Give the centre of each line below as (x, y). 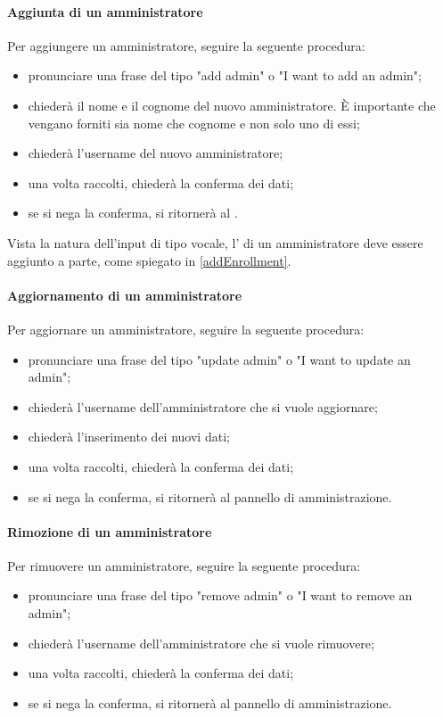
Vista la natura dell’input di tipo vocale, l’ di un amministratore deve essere (215, 242)
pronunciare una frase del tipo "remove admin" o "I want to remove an (220, 595)
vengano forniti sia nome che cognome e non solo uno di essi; (194, 123)
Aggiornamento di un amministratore (125, 295)
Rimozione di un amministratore (110, 531)
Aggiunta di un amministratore (105, 11)
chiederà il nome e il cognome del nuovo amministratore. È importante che (232, 105)
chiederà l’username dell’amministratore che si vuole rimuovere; (201, 643)
